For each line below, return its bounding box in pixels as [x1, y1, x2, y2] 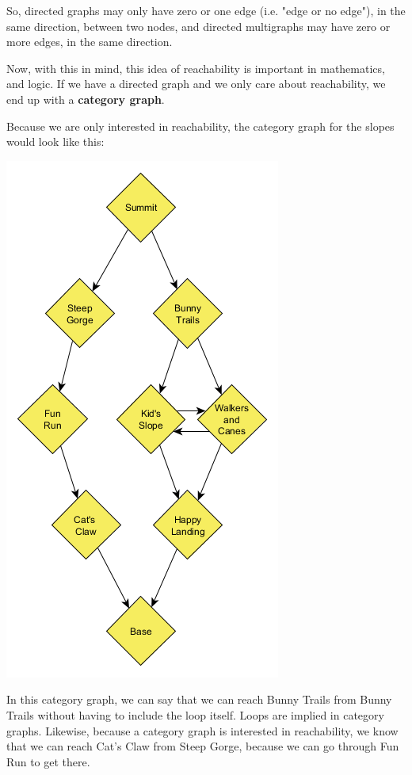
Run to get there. [6, 753, 90, 769]
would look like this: [6, 133, 105, 150]
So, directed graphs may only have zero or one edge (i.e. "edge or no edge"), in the [6, 2, 406, 18]
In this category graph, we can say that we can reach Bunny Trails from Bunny [6, 691, 392, 708]
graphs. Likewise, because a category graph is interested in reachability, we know [6, 722, 399, 739]
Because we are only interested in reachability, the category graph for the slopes [6, 117, 395, 134]
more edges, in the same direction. [6, 33, 173, 50]
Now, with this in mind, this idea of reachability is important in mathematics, [6, 59, 385, 76]
